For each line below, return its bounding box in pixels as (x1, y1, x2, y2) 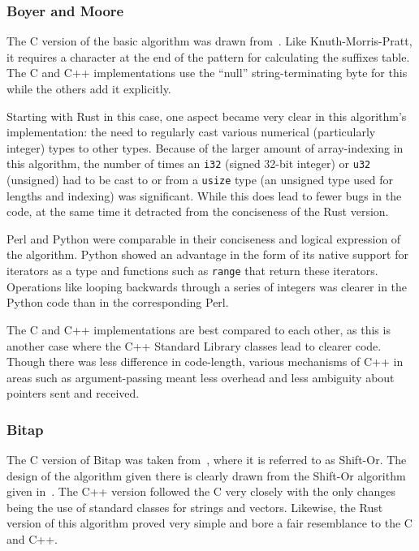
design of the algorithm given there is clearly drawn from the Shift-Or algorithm (6, 467, 406, 484)
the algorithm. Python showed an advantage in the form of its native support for (6, 246, 408, 263)
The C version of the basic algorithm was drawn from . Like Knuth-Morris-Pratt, (6, 32, 413, 50)
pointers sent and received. (6, 385, 140, 402)
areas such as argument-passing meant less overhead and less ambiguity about (6, 368, 395, 385)
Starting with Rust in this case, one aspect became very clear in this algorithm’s (6, 107, 407, 124)
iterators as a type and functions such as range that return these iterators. (6, 262, 378, 279)
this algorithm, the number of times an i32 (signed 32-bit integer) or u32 (6, 155, 371, 172)
